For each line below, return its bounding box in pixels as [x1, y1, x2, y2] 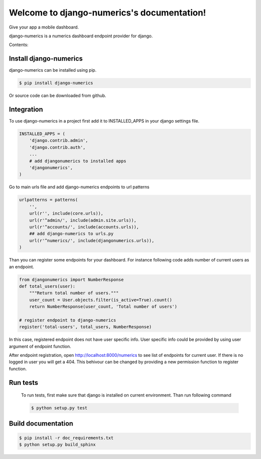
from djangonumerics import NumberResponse [19, 276, 124, 282]
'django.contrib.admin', [29, 138, 88, 143]
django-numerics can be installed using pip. [9, 67, 97, 73]
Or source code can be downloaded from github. [9, 92, 106, 99]
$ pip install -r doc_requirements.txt [19, 435, 114, 441]
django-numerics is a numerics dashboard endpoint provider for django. [9, 33, 153, 39]
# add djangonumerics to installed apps [29, 158, 127, 164]
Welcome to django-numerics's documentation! [9, 7, 206, 18]
